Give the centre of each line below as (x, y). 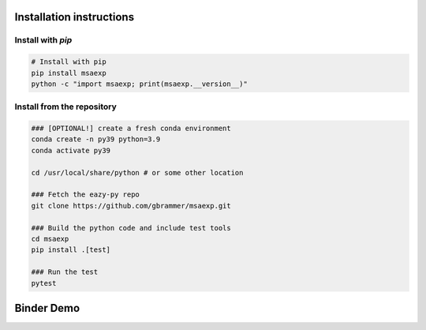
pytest (44, 283)
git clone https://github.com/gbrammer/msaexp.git (131, 206)
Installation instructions (74, 17)
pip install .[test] (71, 250)
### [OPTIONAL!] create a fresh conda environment (131, 129)
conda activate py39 (71, 150)
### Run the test (65, 272)
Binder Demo (47, 308)
